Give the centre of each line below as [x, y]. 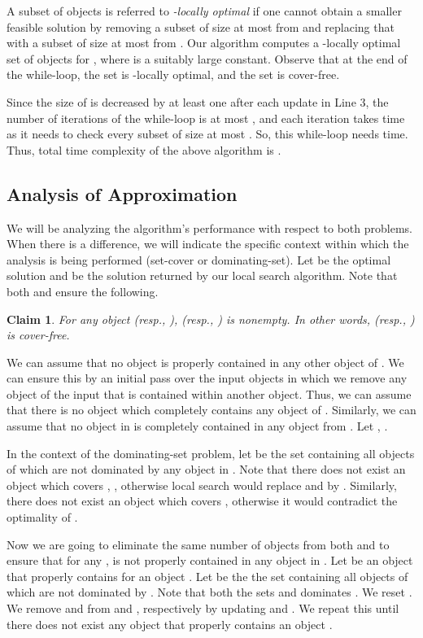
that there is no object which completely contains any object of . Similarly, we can [211, 410]
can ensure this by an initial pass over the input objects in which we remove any [207, 378]
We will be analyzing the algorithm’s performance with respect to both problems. [209, 227]
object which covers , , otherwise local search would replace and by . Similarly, [202, 485]
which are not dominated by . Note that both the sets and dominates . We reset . [209, 592]
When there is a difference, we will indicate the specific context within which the [208, 244]
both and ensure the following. [83, 291]
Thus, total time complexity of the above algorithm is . [144, 149]
